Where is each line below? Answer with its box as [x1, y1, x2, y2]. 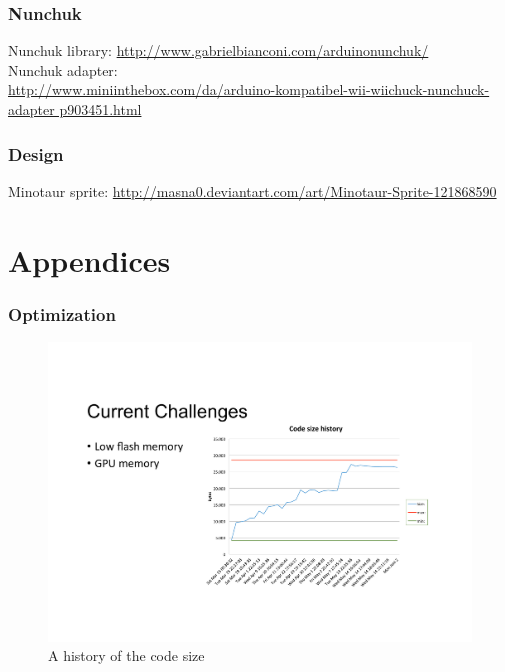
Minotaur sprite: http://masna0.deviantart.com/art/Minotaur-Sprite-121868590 [8, 180, 497, 201]
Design [8, 141, 64, 166]
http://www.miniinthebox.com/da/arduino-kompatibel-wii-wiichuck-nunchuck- [8, 79, 490, 100]
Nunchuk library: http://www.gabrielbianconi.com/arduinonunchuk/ [8, 40, 429, 61]
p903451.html [59, 99, 142, 119]
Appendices [8, 239, 171, 280]
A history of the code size [48, 645, 205, 666]
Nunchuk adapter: [8, 59, 118, 80]
